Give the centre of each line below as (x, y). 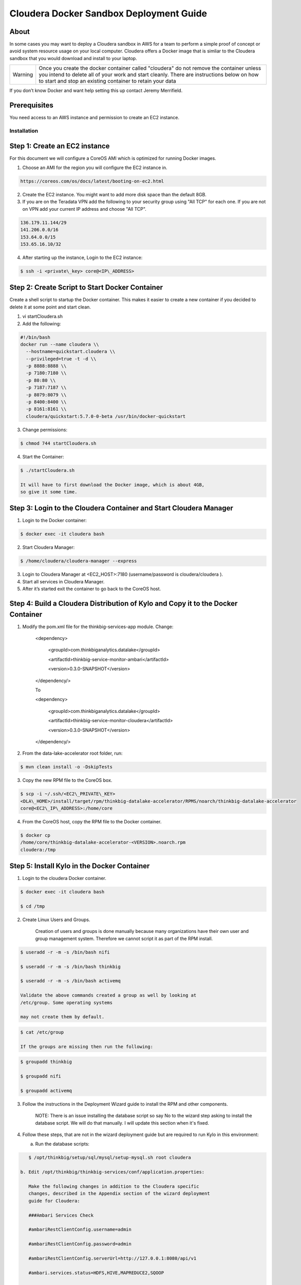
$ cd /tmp (33, 906)
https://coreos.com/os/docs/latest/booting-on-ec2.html (92, 181)
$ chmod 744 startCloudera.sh (58, 443)
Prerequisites (31, 105)
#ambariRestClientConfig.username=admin (80, 1229)
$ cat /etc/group (42, 1032)
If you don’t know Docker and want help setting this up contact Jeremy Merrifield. (96, 90)
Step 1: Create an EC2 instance (60, 146)
